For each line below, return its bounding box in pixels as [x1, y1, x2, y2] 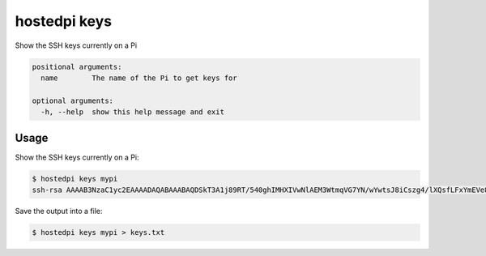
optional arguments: [32, 96, 113, 105]
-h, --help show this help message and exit [40, 108, 224, 117]
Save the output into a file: [15, 206, 103, 215]
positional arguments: [32, 62, 122, 71]
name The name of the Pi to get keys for [40, 73, 238, 83]
